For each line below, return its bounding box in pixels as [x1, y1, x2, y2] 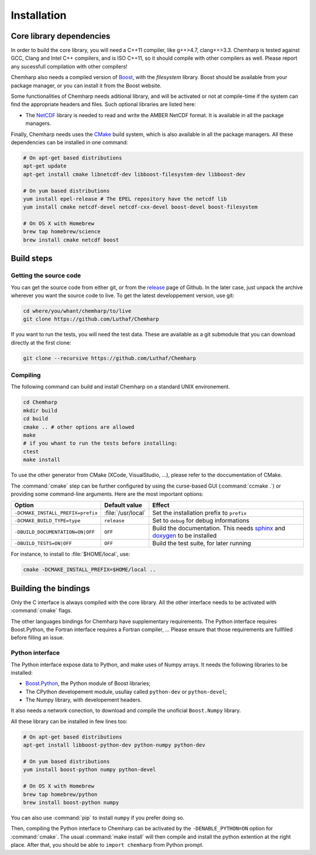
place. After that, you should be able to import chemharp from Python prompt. [11, 842, 204, 849]
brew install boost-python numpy [23, 799, 119, 806]
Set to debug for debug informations [152, 516, 250, 524]
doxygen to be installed [152, 532, 217, 540]
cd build [23, 415, 49, 422]
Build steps [11, 254, 53, 264]
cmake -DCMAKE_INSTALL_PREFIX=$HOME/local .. [23, 566, 156, 573]
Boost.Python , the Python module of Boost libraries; [25, 680, 151, 687]
